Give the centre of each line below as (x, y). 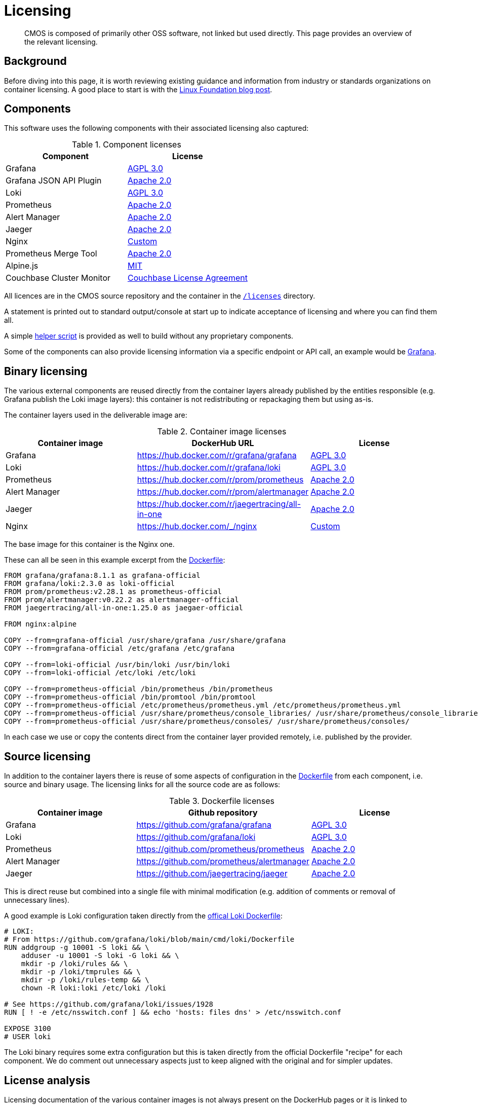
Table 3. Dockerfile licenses (222, 801)
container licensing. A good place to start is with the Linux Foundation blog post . (138, 89)
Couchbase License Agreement (187, 278)
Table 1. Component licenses (127, 145)
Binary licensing (46, 371)
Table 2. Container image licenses (222, 432)
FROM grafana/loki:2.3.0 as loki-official (90, 584)
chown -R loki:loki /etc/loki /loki (94, 988)
